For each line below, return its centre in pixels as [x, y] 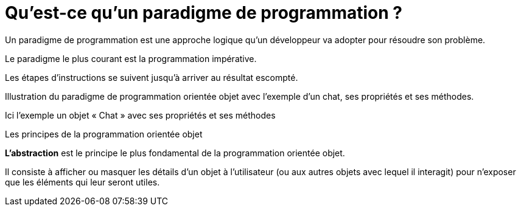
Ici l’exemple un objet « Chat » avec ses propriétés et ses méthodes [140, 115]
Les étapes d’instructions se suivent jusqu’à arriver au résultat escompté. [152, 77]
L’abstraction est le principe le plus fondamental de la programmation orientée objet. [175, 153]
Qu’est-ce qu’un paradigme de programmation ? [204, 13]
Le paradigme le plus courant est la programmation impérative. [131, 58]
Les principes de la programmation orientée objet [104, 134]
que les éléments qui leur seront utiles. [82, 182]
